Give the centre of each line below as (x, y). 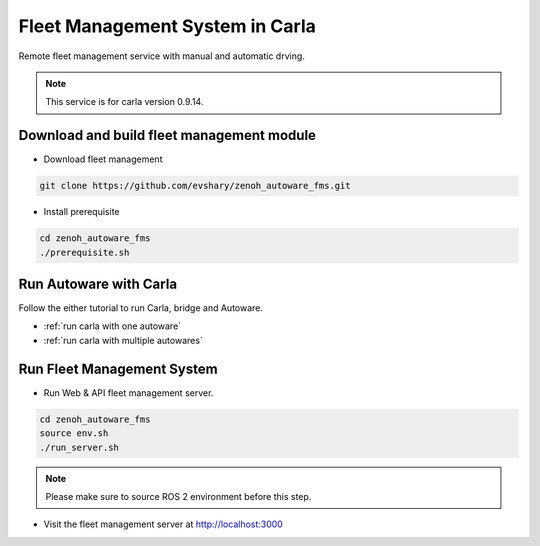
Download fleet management (103, 159)
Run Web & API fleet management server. (128, 392)
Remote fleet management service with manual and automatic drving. (161, 56)
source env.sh (74, 433)
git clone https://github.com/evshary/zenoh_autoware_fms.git (195, 186)
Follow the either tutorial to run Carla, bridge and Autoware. (141, 308)
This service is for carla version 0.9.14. (124, 102)
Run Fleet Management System (118, 368)
